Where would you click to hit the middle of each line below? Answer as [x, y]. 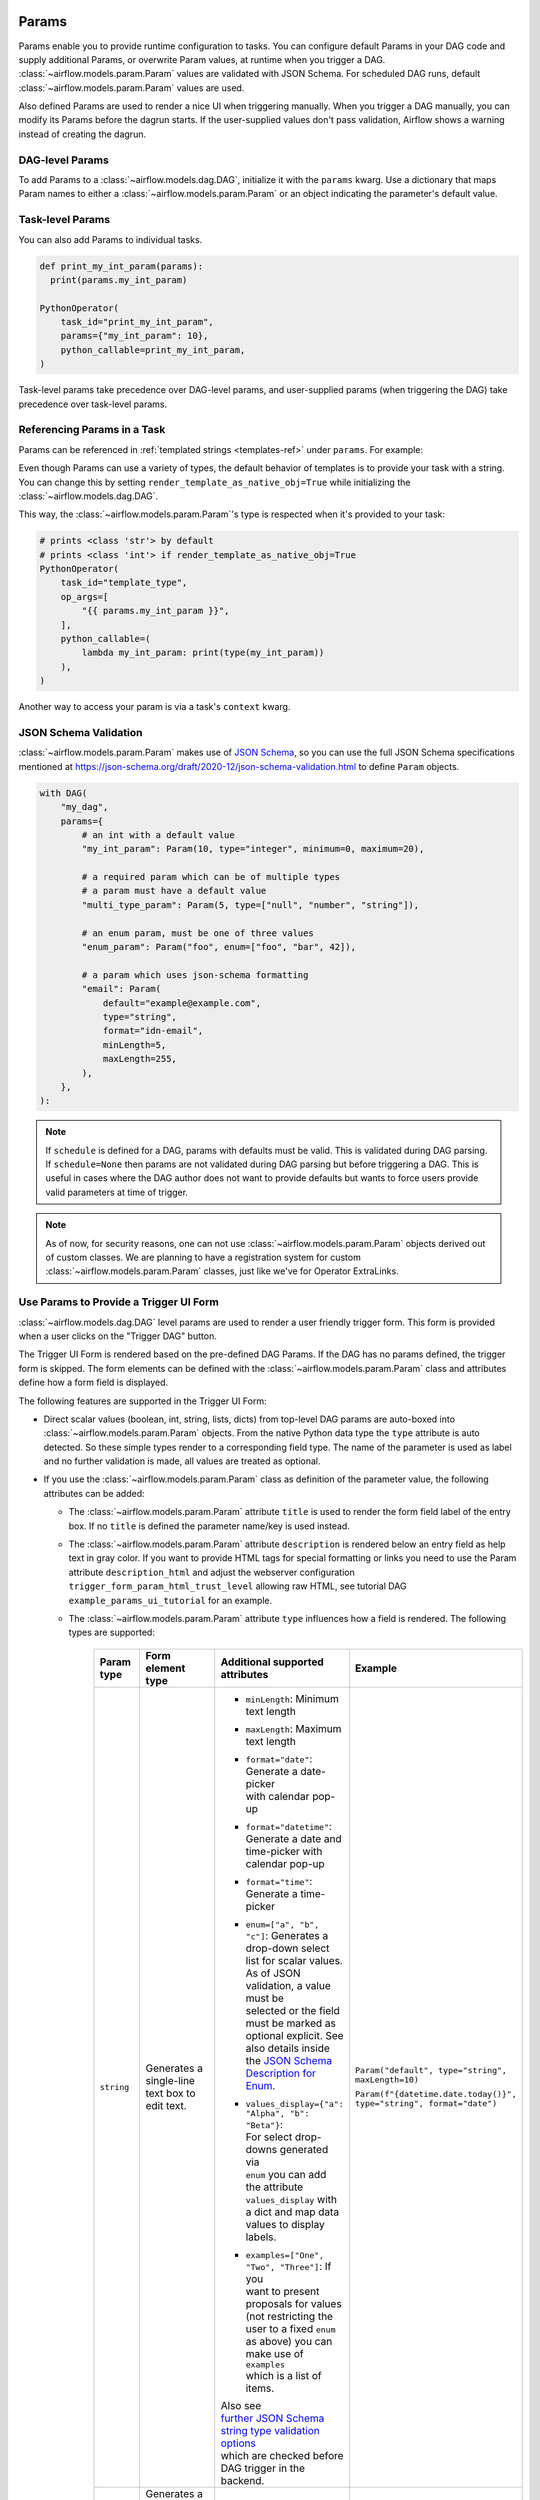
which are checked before [282, 2455]
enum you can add [286, 2174]
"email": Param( [121, 989]
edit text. [166, 2106]
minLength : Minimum [292, 1698]
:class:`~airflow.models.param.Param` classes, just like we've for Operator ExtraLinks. [222, 1271]
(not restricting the [289, 2316]
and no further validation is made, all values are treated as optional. [182, 1461]
